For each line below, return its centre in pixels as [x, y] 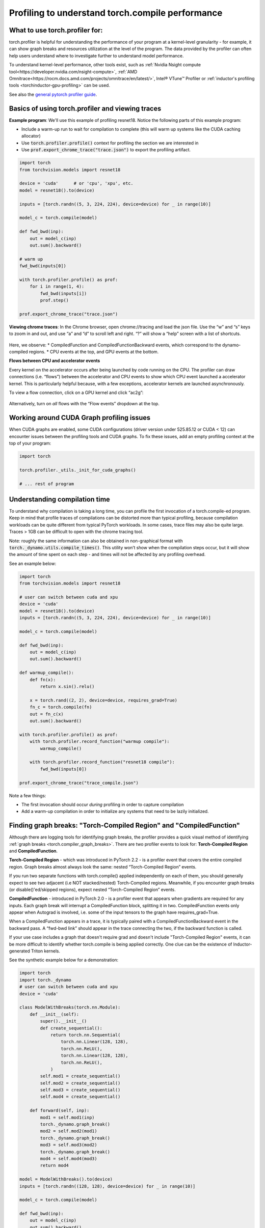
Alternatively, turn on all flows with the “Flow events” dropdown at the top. [84, 404]
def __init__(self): [54, 1014]
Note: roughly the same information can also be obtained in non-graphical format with [96, 541]
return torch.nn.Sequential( [85, 1035]
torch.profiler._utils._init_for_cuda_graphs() [78, 470]
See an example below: [33, 563]
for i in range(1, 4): [57, 287]
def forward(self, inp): [60, 1111]
